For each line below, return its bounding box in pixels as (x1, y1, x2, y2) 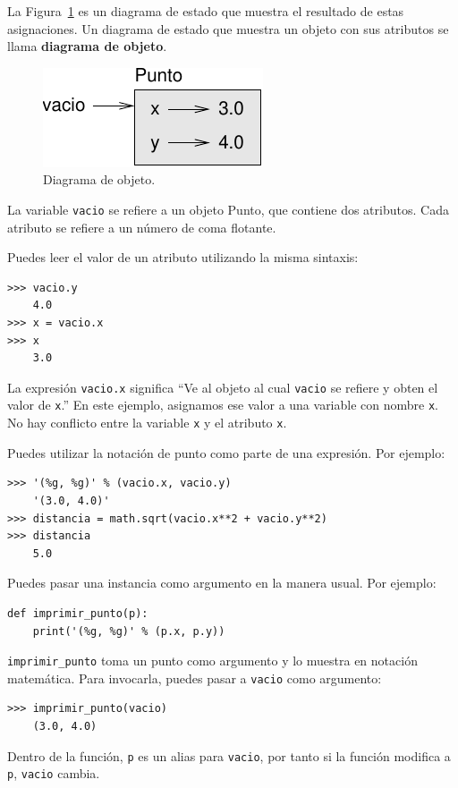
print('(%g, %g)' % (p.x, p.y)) (32, 624, 225, 638)
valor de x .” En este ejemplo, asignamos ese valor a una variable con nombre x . (7, 395, 439, 414)
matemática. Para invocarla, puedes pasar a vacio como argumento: (7, 668, 382, 687)
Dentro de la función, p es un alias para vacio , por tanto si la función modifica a (7, 746, 451, 765)
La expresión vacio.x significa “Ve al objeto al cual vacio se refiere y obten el (7, 377, 438, 396)
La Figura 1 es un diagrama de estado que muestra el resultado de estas (7, 2, 404, 20)
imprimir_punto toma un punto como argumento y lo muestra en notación (7, 651, 418, 670)
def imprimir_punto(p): (7, 606, 148, 620)
